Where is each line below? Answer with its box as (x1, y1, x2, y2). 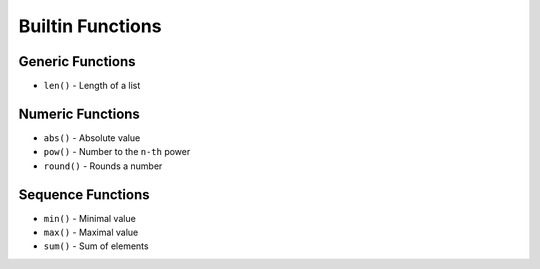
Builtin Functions (18, 15, 162, 37)
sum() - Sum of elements (43, 240, 149, 252)
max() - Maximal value (43, 226, 139, 239)
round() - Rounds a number (43, 160, 163, 172)
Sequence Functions (18, 186, 150, 203)
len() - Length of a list (43, 80, 141, 92)
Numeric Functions (18, 105, 140, 122)
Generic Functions (18, 53, 136, 70)
